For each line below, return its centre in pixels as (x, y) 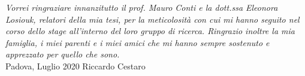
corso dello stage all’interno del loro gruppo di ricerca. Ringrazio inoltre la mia (150, 31)
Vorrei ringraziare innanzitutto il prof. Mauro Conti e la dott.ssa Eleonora (142, 7)
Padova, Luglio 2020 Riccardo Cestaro (76, 66)
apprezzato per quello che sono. (63, 54)
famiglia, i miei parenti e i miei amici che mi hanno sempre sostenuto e (138, 42)
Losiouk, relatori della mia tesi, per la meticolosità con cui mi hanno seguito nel (152, 19)
